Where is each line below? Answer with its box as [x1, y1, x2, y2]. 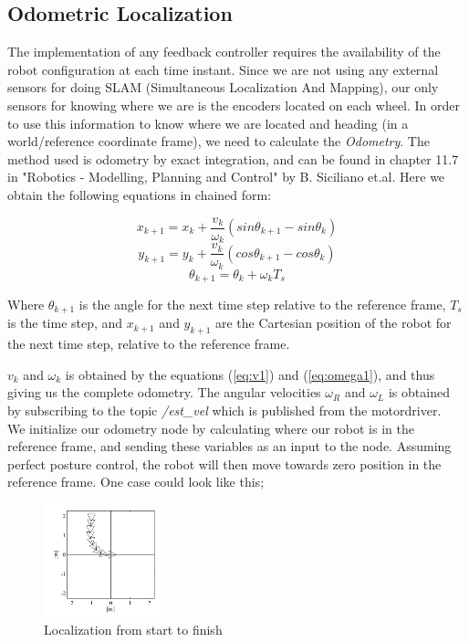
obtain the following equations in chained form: [7, 184, 272, 204]
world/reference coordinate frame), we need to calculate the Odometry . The [7, 132, 430, 151]
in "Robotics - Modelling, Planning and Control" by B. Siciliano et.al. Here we [7, 167, 445, 186]
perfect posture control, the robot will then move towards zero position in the [7, 454, 442, 473]
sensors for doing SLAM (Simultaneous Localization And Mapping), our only [7, 78, 439, 97]
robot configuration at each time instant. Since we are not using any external [7, 59, 439, 79]
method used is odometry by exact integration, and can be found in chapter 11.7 [7, 149, 459, 168]
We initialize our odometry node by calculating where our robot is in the [7, 418, 414, 437]
